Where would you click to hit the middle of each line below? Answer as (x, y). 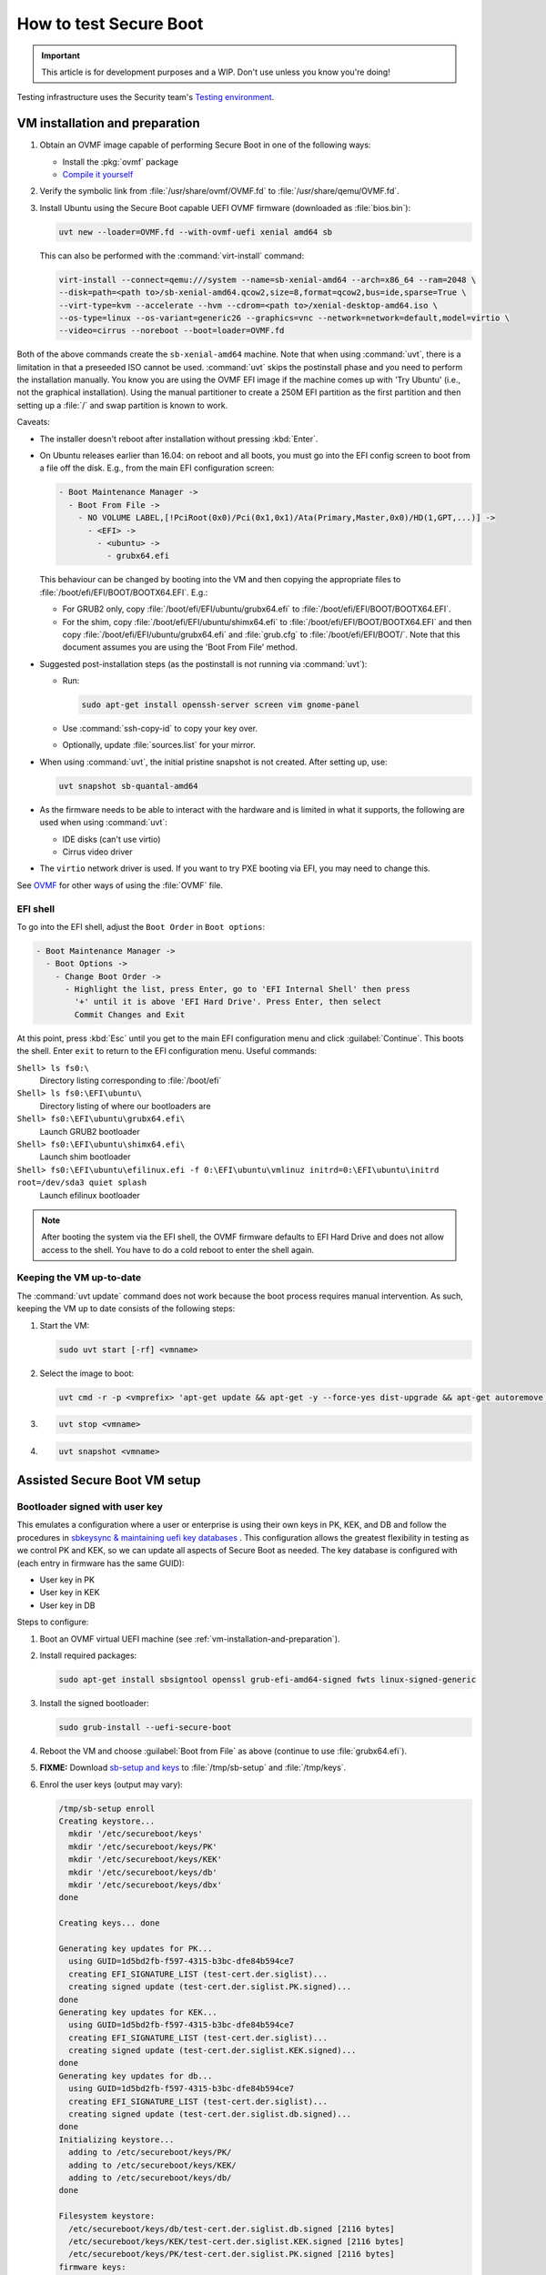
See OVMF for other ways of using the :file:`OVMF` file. (120, 885)
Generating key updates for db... (136, 2076)
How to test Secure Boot (110, 24)
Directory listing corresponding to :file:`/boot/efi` (131, 1080)
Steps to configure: (53, 1622)
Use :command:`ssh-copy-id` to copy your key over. (160, 729)
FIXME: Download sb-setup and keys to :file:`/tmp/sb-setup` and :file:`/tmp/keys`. (193, 1768)
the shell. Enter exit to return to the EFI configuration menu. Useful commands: (167, 1051)
